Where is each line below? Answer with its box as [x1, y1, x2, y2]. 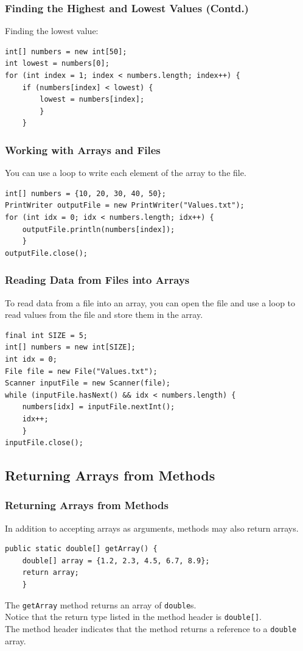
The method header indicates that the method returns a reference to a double [5, 622, 297, 635]
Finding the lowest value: [5, 24, 99, 37]
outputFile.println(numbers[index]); [22, 225, 175, 234]
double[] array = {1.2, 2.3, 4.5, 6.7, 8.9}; [22, 556, 210, 565]
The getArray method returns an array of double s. [5, 598, 197, 611]
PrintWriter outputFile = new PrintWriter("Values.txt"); [5, 201, 245, 210]
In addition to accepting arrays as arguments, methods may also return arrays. [5, 521, 299, 534]
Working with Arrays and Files [5, 142, 161, 157]
